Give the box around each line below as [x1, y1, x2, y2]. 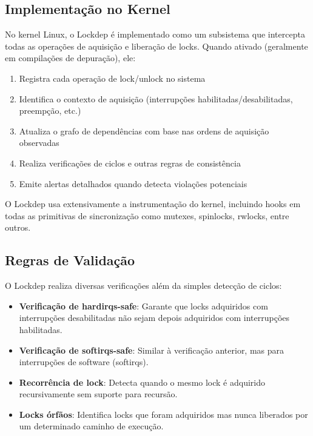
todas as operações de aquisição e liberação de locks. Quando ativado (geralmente [5, 39, 308, 52]
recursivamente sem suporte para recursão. [19, 388, 178, 400]
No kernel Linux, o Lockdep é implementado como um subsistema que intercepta [5, 28, 305, 41]
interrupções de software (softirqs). [19, 355, 149, 368]
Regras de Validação [5, 251, 135, 269]
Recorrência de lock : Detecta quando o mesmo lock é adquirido [19, 375, 266, 388]
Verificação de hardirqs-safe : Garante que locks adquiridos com [19, 299, 268, 312]
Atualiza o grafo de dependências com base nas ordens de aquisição [19, 124, 269, 137]
